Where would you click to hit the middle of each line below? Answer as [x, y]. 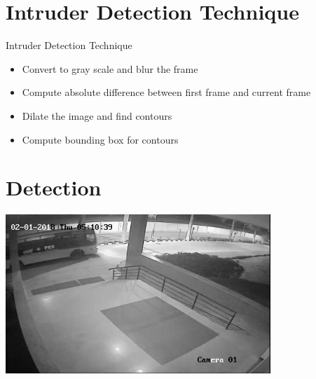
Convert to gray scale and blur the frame [110, 68]
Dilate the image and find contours [97, 115]
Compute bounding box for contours [100, 139]
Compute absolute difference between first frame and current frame [166, 92]
